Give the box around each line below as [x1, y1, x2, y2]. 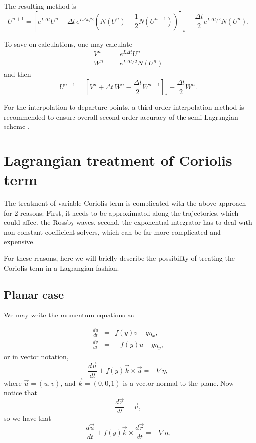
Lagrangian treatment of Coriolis [4, 150, 232, 170]
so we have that [4, 413, 51, 423]
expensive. [4, 236, 35, 247]
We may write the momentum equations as [4, 310, 134, 320]
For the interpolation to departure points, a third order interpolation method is [4, 102, 244, 112]
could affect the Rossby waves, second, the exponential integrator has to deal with [4, 217, 252, 227]
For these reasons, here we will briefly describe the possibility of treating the [4, 253, 235, 263]
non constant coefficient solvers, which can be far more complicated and [4, 226, 221, 237]
